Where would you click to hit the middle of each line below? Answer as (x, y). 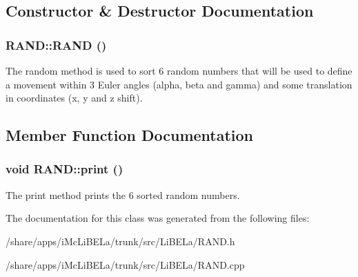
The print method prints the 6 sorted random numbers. (123, 194)
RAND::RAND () (56, 45)
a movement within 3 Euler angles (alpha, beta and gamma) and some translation (179, 84)
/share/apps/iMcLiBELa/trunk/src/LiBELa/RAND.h (120, 241)
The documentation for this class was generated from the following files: (158, 218)
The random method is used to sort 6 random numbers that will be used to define (179, 70)
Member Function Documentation (130, 135)
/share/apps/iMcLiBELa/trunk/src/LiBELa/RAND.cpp (125, 264)
